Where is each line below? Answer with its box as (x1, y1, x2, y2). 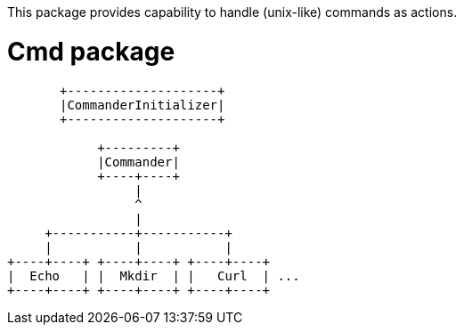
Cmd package (7, 36, 175, 67)
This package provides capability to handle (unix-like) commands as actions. (7, 4, 458, 20)
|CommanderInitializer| (60, 97, 225, 112)
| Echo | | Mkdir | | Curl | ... (7, 268, 300, 283)
